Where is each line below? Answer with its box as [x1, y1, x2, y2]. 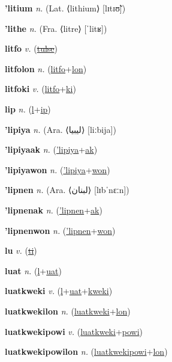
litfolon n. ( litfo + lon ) [5, 62, 87, 75]
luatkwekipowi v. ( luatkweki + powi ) [5, 325, 143, 337]
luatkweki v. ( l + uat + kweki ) [5, 284, 113, 297]
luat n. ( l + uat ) [5, 264, 62, 277]
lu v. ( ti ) [5, 244, 37, 257]
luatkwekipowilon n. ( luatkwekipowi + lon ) [5, 345, 168, 358]
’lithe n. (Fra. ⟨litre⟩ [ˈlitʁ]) [5, 22, 107, 34]
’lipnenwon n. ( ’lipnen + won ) [5, 224, 116, 236]
